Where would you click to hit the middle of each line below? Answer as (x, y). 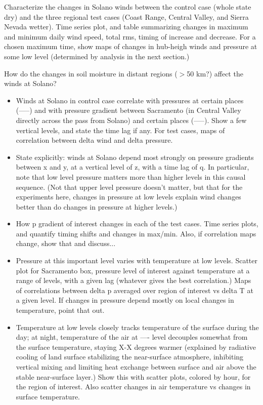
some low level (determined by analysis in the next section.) (97, 56)
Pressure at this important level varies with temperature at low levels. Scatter (137, 260)
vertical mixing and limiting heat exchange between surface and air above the (136, 367)
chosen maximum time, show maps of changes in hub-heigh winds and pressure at (131, 46)
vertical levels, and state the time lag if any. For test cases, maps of (120, 130)
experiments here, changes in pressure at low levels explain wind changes (128, 197)
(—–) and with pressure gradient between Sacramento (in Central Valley (128, 110)
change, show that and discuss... (66, 243)
